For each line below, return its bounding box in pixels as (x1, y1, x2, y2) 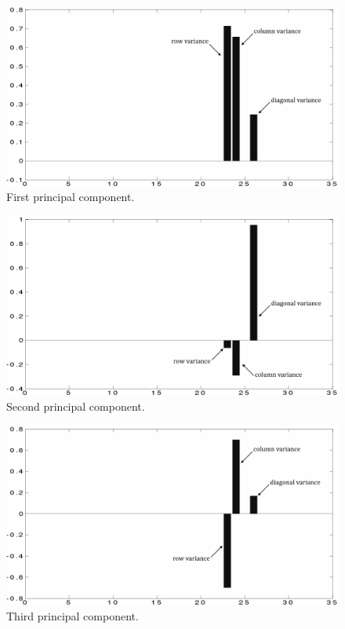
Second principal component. (6, 397, 145, 414)
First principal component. (6, 188, 135, 205)
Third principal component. (6, 607, 139, 624)
